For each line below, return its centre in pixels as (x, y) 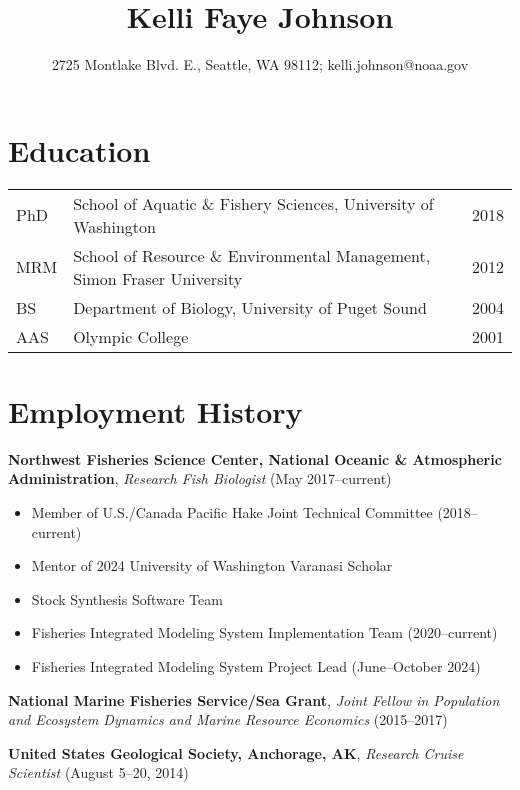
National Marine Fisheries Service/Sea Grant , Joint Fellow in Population (254, 699)
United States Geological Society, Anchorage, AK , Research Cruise (236, 752)
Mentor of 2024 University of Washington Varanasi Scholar (212, 565)
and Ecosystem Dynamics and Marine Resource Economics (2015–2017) (228, 719)
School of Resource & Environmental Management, (252, 255)
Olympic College (131, 336)
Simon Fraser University (158, 278)
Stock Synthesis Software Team (127, 598)
